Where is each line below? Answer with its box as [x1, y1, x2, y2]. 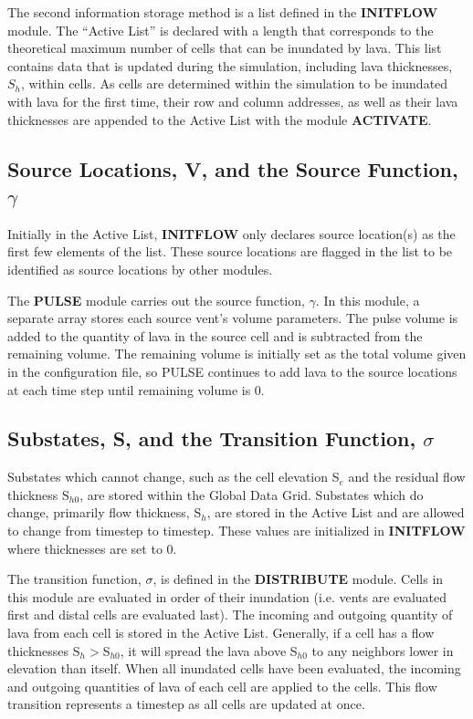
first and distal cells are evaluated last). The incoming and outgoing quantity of [7, 605, 453, 624]
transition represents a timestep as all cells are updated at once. [7, 694, 365, 714]
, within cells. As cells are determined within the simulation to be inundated [21, 74, 448, 93]
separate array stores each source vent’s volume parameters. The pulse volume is [7, 308, 458, 328]
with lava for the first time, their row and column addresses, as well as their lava [7, 91, 458, 110]
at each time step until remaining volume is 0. [7, 380, 265, 399]
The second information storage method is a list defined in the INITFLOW [7, 3, 438, 21]
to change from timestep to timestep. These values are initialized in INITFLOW [7, 521, 466, 540]
